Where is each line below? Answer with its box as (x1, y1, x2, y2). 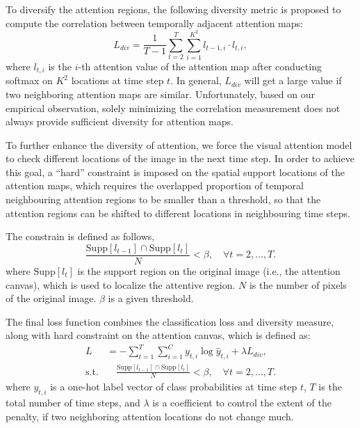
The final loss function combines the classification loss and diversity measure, (6, 314, 334, 328)
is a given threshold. (108, 291, 194, 306)
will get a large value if (244, 73, 342, 88)
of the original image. (6, 291, 97, 306)
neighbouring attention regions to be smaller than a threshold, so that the (6, 192, 321, 207)
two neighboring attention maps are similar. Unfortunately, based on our (6, 86, 315, 101)
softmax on (6, 73, 53, 88)
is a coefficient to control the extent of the (152, 395, 332, 410)
